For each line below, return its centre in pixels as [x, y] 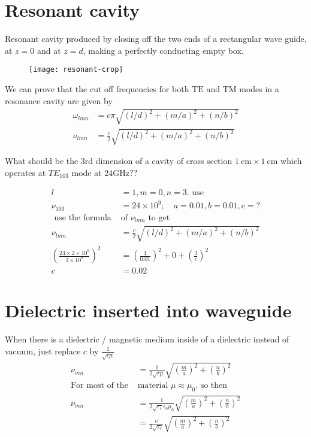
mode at [87, 172]
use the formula [83, 218]
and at [49, 50]
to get [159, 218]
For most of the [99, 386]
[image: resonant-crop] [76, 70]
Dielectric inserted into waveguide [148, 310]
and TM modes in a [243, 88]
